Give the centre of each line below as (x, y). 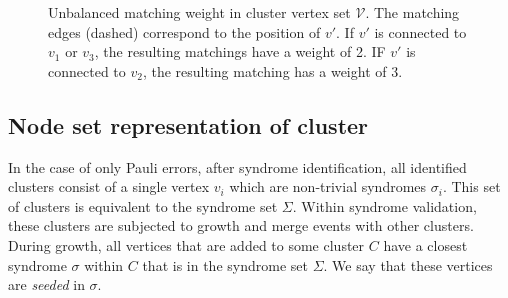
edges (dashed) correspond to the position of (184, 31)
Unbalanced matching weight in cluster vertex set (199, 12)
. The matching (412, 12)
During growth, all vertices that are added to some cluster (186, 244)
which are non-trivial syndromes (328, 186)
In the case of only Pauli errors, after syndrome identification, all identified (237, 166)
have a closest (425, 244)
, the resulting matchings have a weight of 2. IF (240, 51)
